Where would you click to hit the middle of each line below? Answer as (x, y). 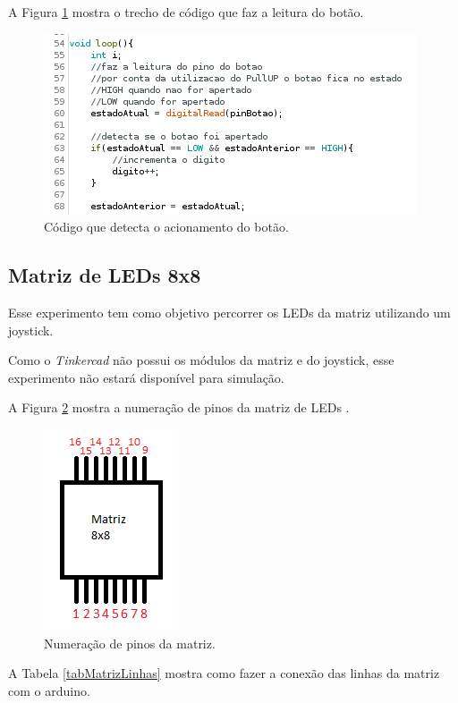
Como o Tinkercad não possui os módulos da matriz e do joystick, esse (201, 360)
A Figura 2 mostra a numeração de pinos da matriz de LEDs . (179, 407)
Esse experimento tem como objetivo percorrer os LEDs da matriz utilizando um (229, 312)
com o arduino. (49, 690)
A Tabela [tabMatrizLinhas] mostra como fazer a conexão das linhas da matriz (224, 673)
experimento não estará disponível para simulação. (146, 377)
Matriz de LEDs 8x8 (105, 275)
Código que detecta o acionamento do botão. (166, 227)
